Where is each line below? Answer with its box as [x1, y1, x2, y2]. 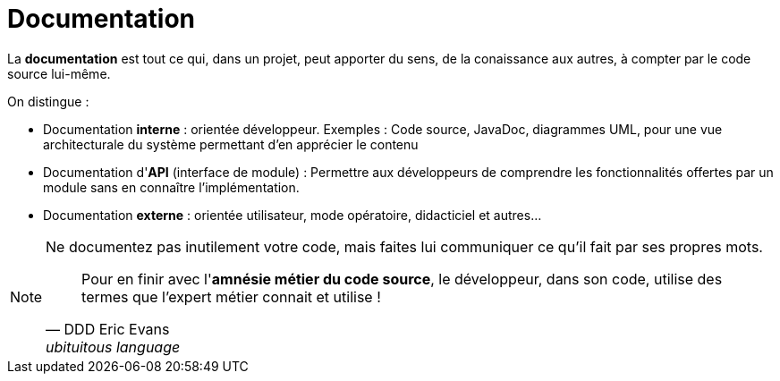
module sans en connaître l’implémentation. [43, 179, 300, 195]
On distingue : [7, 93, 89, 109]
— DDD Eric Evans [46, 319, 170, 338]
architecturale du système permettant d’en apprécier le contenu [43, 136, 419, 152]
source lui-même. [7, 65, 111, 81]
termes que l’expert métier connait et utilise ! [81, 287, 381, 306]
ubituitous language [46, 337, 181, 356]
